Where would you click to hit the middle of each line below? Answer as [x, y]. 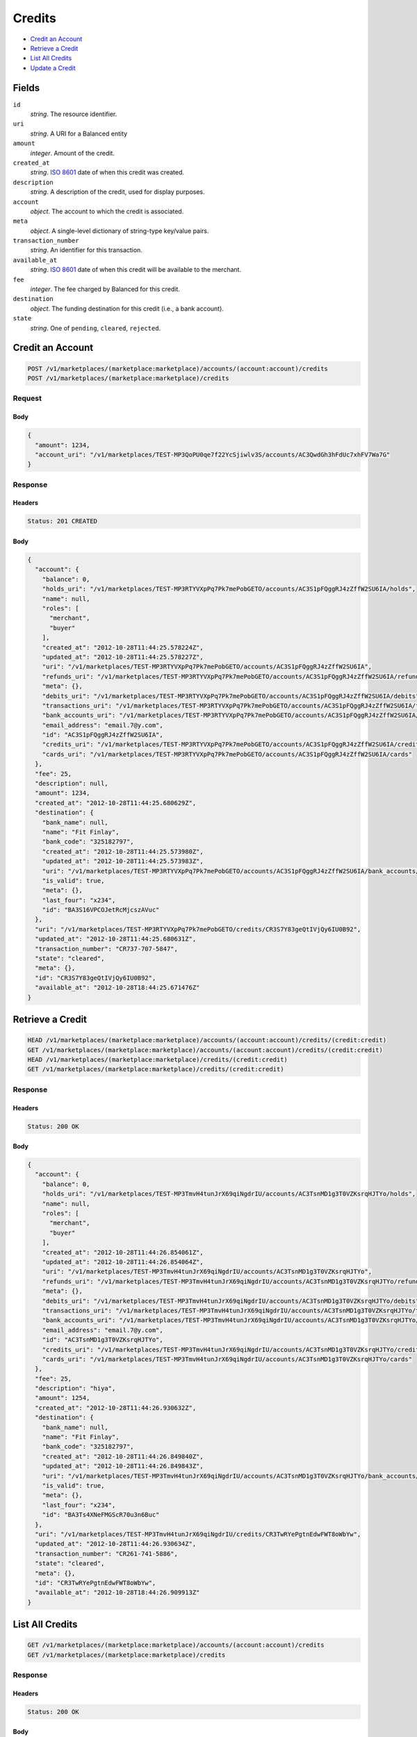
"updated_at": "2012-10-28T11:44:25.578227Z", [123, 657]
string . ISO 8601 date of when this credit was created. [107, 172]
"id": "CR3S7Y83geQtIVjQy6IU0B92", [96, 978]
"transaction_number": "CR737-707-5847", [107, 949]
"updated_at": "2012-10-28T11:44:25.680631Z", [116, 939]
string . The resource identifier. [74, 114]
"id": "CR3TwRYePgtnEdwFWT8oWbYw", [96, 1583]
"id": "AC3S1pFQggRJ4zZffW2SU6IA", [103, 735]
